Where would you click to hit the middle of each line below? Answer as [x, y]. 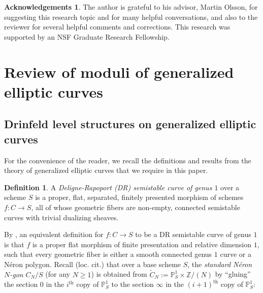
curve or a [236, 254]
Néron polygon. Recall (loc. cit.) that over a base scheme [93, 264]
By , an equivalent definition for [54, 234]
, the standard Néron [220, 264]
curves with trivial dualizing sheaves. [61, 217]
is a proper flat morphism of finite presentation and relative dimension [142, 244]
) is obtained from [119, 274]
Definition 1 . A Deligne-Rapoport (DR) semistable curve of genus [108, 187]
